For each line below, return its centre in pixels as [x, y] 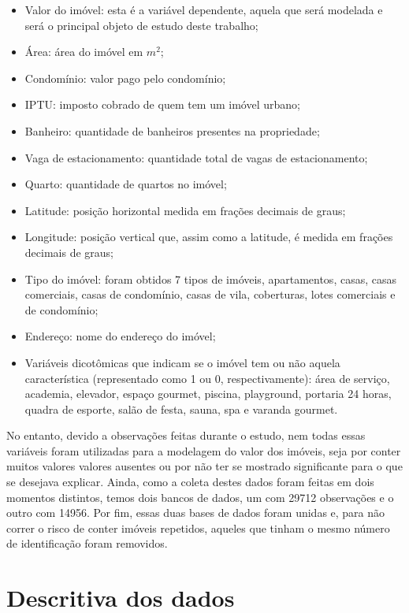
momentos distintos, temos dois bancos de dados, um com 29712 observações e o [200, 497]
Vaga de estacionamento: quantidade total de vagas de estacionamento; [196, 157]
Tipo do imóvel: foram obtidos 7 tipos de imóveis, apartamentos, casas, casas [210, 279]
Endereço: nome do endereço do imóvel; [120, 336]
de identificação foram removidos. [87, 543]
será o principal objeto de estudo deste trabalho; [141, 25]
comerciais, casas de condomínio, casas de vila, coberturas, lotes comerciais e [210, 294]
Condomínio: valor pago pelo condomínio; [125, 78]
